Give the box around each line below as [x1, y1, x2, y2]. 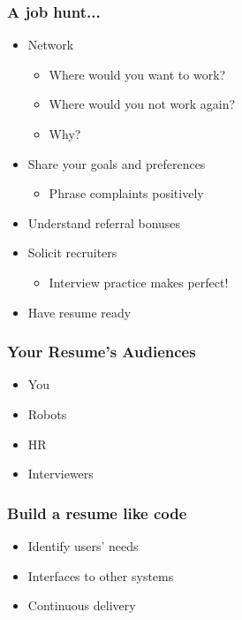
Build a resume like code [7, 501, 187, 524]
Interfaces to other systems [27, 566, 174, 585]
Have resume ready [27, 302, 132, 321]
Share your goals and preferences [27, 154, 206, 172]
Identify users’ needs [27, 536, 139, 555]
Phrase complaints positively [49, 184, 204, 203]
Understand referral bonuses [27, 213, 181, 232]
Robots [27, 404, 67, 423]
